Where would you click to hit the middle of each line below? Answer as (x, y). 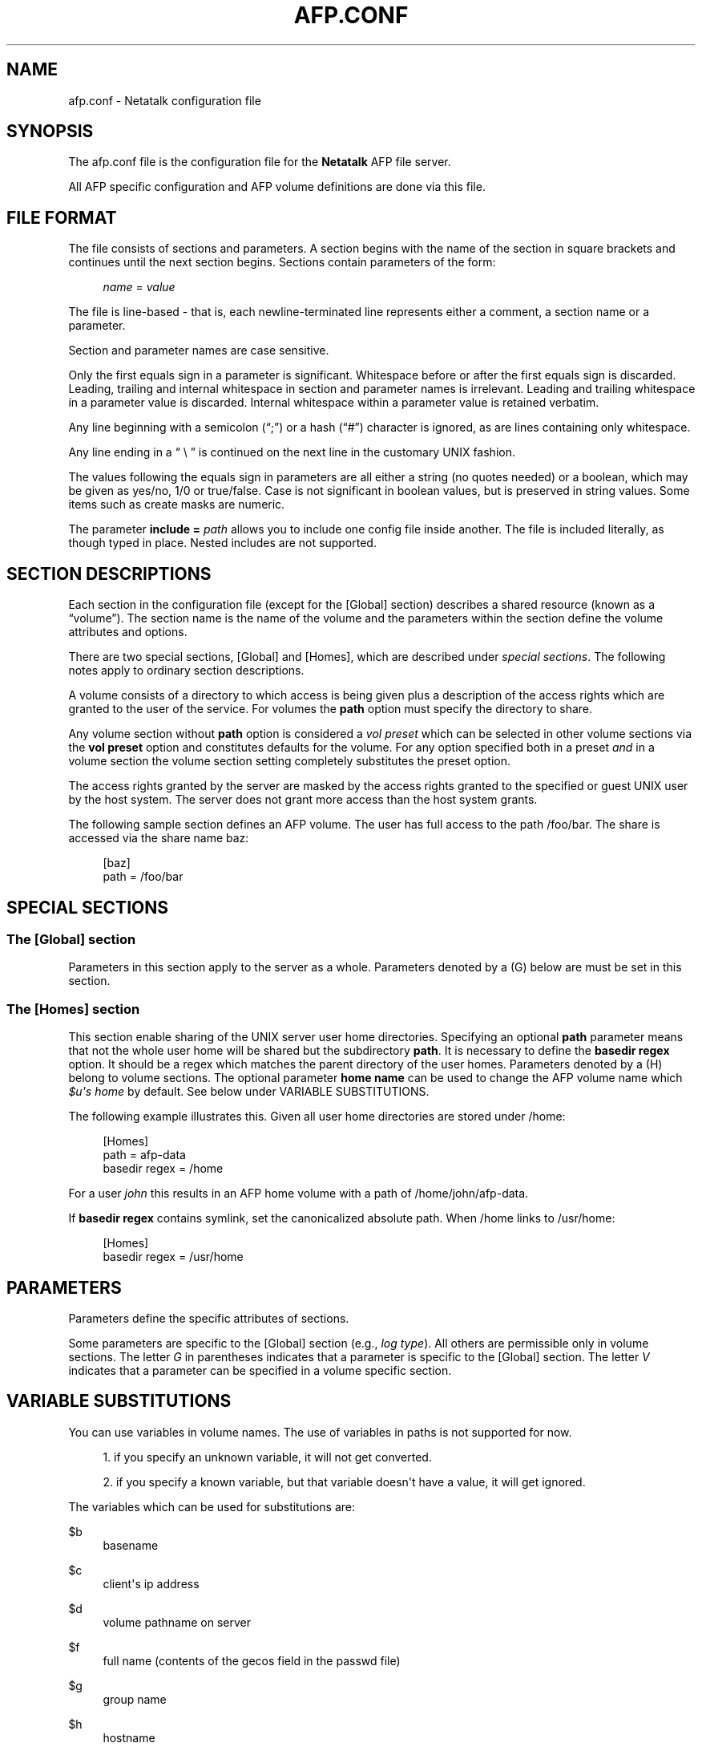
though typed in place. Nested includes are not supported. (222, 543)
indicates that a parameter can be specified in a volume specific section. (260, 1370)
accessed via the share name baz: (159, 838)
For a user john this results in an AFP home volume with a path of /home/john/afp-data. (299, 1194)
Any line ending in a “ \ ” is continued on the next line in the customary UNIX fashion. (292, 452)
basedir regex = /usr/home (173, 1257)
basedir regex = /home (163, 1169)
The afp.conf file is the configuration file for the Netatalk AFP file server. (260, 162)
